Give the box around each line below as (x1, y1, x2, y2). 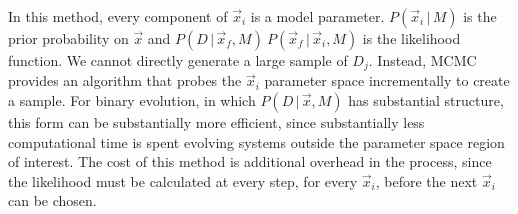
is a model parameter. (250, 6, 385, 26)
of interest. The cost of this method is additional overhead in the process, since (8, 151, 492, 172)
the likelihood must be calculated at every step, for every (8, 170, 358, 191)
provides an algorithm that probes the (8, 70, 242, 91)
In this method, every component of (8, 6, 228, 26)
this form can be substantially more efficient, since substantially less (8, 112, 425, 133)
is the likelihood (362, 28, 461, 48)
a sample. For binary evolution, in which (8, 90, 256, 111)
